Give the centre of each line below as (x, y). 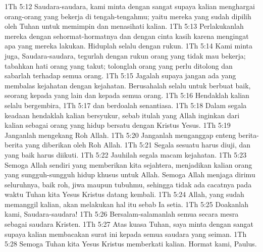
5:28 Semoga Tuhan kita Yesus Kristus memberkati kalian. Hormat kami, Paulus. (131, 244)
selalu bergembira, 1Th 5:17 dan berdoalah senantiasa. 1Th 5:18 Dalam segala (126, 105)
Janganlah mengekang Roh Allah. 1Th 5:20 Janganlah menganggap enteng (120, 135)
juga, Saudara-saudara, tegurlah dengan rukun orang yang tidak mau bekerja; (125, 55)
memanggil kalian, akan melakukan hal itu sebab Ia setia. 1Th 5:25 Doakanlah (126, 204)
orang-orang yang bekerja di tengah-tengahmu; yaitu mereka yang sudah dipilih (128, 16)
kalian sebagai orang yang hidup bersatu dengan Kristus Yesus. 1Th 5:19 (118, 125)
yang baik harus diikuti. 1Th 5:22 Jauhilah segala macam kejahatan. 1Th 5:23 (126, 154)
